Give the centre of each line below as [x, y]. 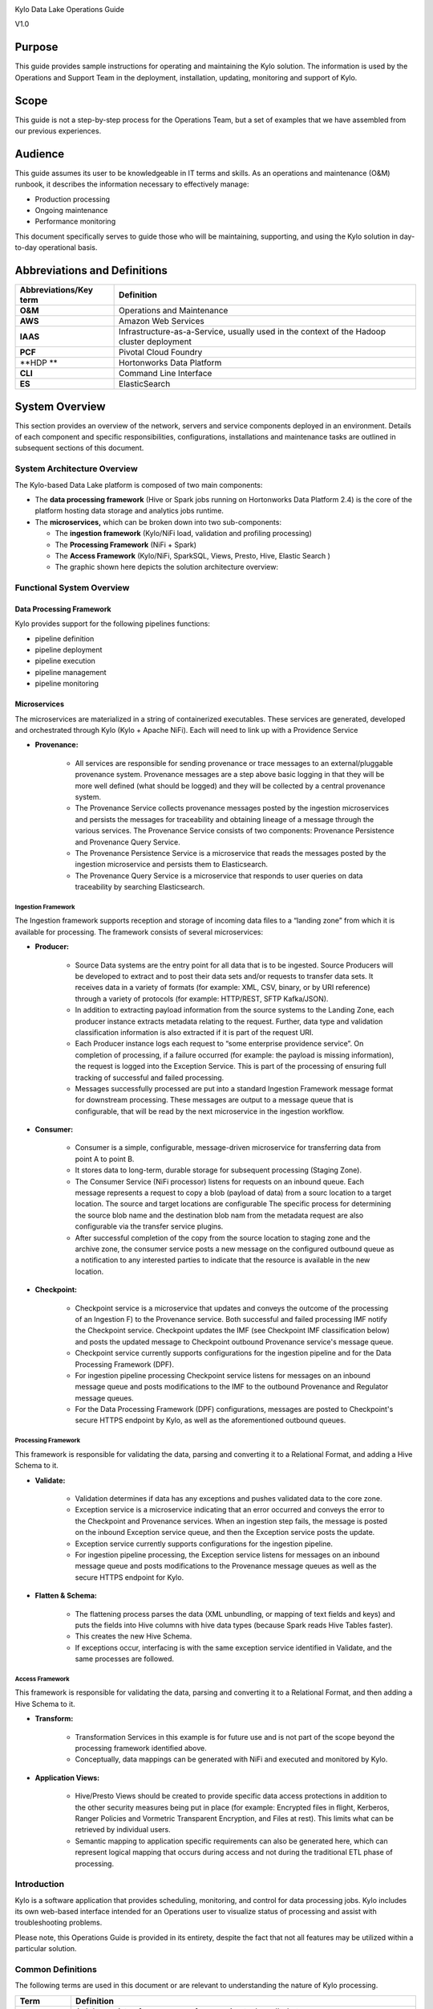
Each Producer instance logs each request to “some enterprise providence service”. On [219, 1044]
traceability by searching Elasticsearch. [140, 887]
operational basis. [68, 248]
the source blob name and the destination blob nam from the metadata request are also [219, 1215]
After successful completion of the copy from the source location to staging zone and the [223, 1238]
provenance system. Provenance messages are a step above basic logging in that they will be [230, 775]
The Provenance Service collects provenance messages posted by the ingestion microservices [232, 808]
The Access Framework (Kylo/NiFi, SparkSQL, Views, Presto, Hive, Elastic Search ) [192, 555]
